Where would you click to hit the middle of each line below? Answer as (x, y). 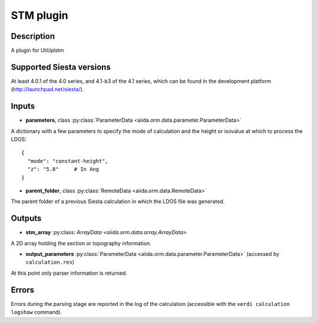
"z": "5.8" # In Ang (63, 169)
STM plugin (39, 15)
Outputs (26, 219)
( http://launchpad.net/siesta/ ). (47, 89)
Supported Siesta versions (61, 67)
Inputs (23, 106)
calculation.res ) (50, 262)
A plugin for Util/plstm (37, 51)
